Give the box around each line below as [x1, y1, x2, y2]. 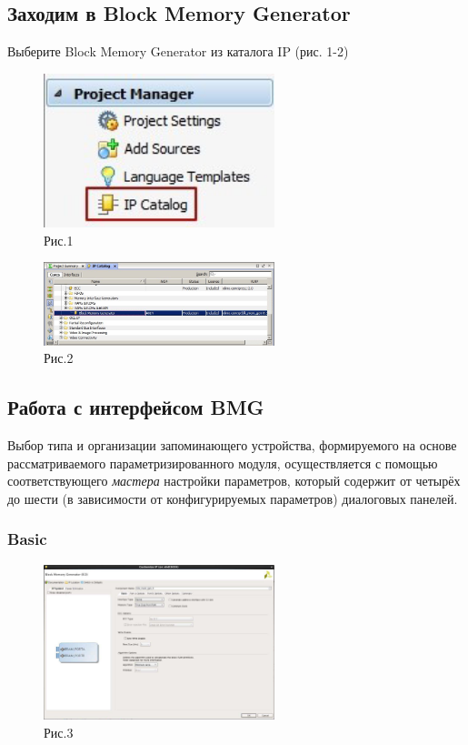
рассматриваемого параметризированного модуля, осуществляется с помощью [7, 453, 438, 472]
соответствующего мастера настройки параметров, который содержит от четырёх [7, 471, 461, 490]
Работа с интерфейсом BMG [7, 393, 264, 421]
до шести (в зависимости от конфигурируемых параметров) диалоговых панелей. [7, 488, 458, 508]
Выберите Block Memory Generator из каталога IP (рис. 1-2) [7, 42, 349, 61]
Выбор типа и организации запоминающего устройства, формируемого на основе [7, 435, 457, 454]
